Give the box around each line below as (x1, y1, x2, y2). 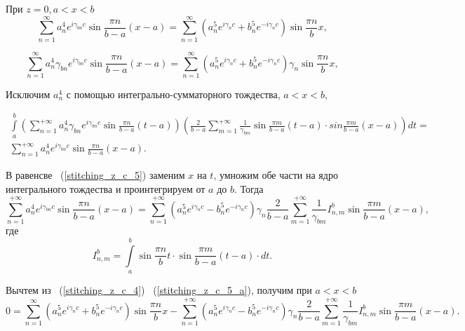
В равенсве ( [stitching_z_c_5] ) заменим (6, 167, 185, 182)
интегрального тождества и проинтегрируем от (6, 181, 205, 196)
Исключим (6, 86, 50, 101)
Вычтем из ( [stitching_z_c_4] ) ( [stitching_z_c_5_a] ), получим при (6, 283, 312, 297)
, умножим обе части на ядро (213, 167, 338, 182)
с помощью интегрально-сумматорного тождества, (66, 86, 281, 101)
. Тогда (234, 181, 264, 196)
